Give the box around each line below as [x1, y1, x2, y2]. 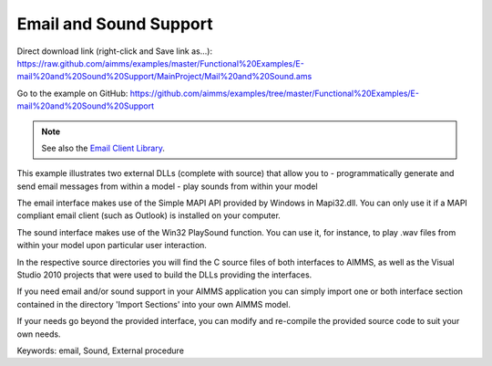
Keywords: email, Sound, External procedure [16, 345, 184, 356]
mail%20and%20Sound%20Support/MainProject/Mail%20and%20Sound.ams [16, 71, 313, 82]
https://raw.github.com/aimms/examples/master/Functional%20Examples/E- [16, 58, 304, 68]
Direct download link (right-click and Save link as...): [16, 46, 213, 57]
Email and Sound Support [16, 14, 213, 34]
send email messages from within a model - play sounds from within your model [16, 181, 318, 192]
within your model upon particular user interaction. [16, 240, 207, 251]
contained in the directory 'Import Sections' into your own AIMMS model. [16, 298, 292, 309]
